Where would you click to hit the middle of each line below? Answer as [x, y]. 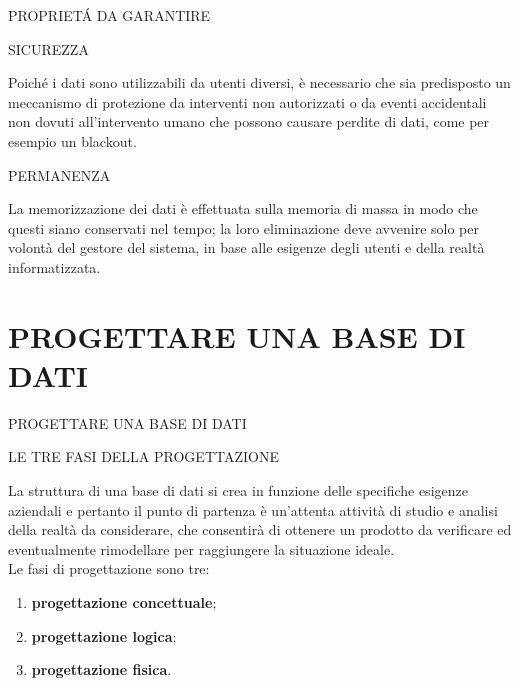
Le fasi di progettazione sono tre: [109, 568]
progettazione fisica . [101, 669]
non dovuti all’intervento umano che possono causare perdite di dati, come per [249, 121]
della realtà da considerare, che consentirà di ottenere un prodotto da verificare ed [260, 529]
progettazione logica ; [104, 635]
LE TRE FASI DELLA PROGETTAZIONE [143, 456]
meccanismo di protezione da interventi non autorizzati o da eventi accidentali [247, 101]
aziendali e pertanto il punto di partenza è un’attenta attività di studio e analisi [253, 509]
